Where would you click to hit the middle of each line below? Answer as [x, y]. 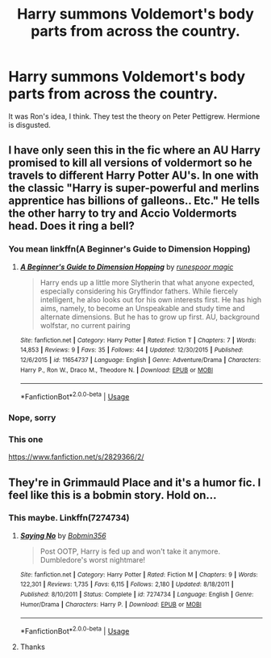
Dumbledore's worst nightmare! [93, 559]
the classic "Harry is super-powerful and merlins [134, 188]
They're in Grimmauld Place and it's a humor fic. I [135, 482]
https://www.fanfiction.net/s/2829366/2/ [76, 457]
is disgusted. [29, 124]
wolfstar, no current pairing [85, 325]
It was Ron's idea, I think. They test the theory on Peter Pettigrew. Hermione [134, 116]
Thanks [33, 647]
